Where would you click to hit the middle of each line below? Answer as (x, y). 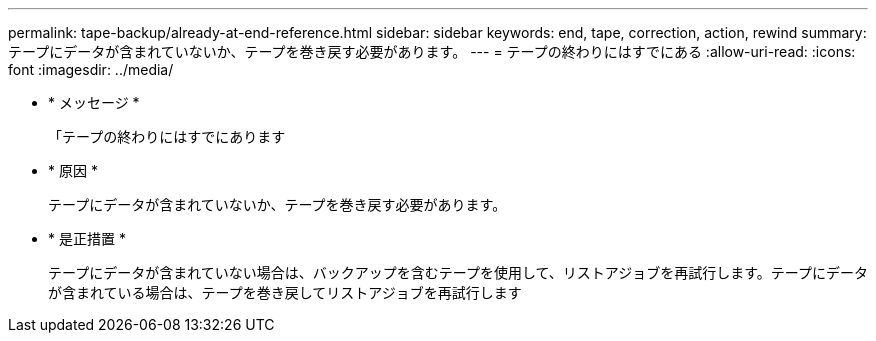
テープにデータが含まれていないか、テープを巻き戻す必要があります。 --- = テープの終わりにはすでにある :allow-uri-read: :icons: (432, 51)
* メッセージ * (94, 102)
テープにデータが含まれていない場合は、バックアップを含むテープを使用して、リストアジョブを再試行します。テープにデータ (458, 272)
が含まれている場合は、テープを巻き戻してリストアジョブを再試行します (285, 292)
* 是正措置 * (87, 238)
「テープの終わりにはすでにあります (167, 136)
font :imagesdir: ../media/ (91, 69)
